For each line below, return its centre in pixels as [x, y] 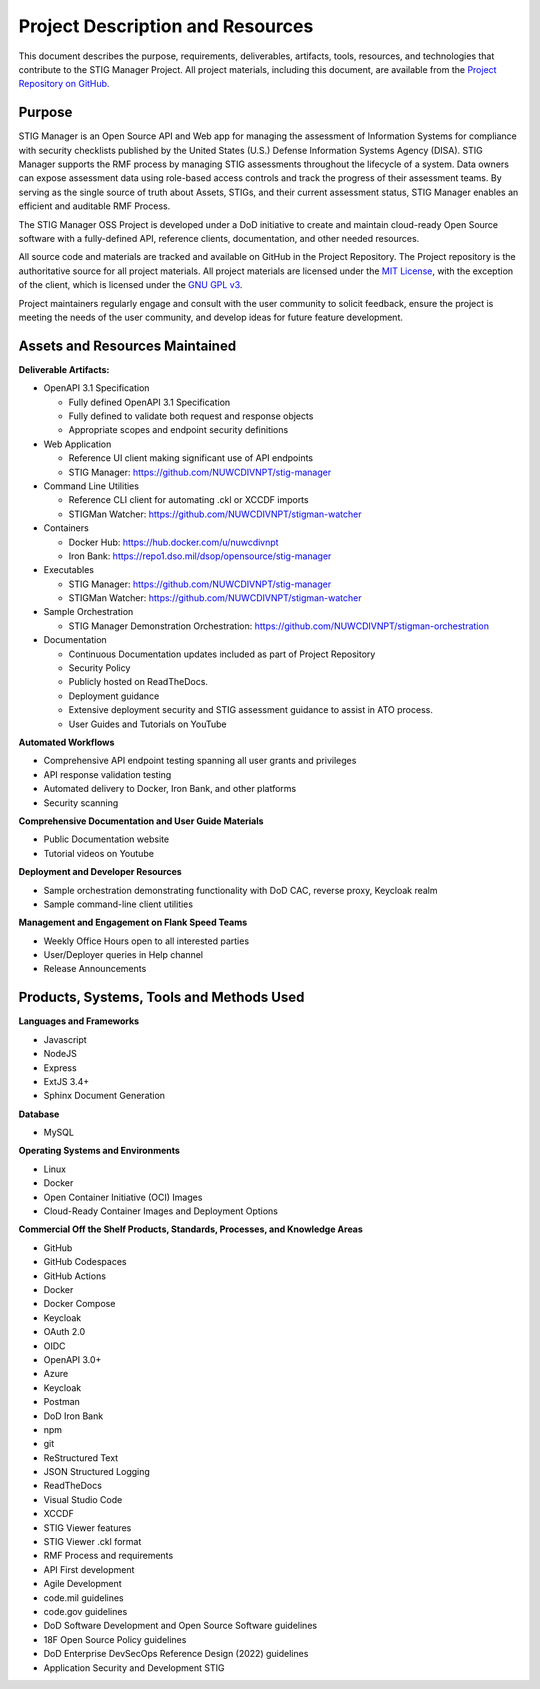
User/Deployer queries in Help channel [123, 955]
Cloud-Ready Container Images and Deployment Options [161, 1211]
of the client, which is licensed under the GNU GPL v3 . [130, 285]
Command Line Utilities [91, 486]
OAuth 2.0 [64, 1332]
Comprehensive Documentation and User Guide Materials [141, 821]
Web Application [77, 444]
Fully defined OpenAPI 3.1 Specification [149, 402]
